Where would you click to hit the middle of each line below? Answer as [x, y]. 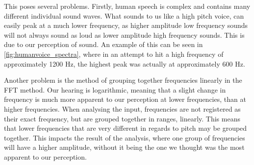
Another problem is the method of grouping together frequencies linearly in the [123, 80]
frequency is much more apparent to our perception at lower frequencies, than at [125, 99]
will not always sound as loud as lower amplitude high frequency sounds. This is [124, 35]
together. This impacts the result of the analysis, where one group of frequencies [125, 137]
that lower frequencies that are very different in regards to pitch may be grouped [126, 128]
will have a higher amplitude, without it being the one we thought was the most [124, 147]
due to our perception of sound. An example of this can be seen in [103, 44]
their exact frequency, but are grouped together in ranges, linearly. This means [122, 118]
